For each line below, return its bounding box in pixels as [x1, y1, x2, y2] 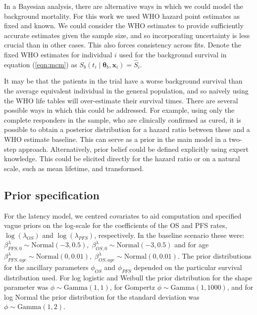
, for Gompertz [109, 282, 155, 292]
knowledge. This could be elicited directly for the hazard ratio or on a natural [4, 153, 240, 164]
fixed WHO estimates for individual [4, 49, 112, 59]
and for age [174, 239, 209, 250]
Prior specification [4, 187, 100, 202]
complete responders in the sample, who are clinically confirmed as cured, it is [4, 114, 241, 125]
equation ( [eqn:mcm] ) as [4, 59, 77, 69]
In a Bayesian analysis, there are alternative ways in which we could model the [4, 1, 243, 11]
